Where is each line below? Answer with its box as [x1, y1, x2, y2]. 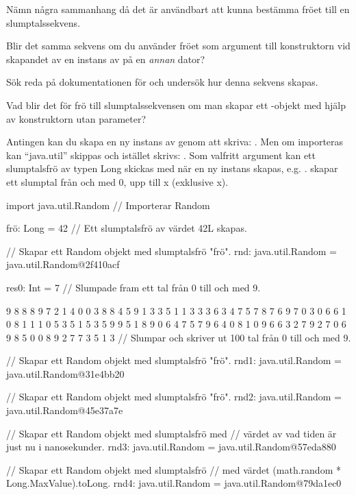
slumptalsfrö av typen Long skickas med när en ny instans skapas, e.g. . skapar [6, 161, 338, 176]
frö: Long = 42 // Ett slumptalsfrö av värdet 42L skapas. [6, 221, 247, 235]
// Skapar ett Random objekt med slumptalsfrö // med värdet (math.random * [6, 462, 341, 476]
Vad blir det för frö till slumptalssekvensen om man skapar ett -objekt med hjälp [6, 97, 346, 112]
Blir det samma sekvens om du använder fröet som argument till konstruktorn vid [6, 38, 351, 53]
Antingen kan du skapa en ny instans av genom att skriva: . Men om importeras [6, 134, 344, 149]
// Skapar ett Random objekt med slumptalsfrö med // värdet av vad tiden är [6, 426, 337, 440]
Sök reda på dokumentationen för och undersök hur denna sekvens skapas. [6, 75, 318, 89]
